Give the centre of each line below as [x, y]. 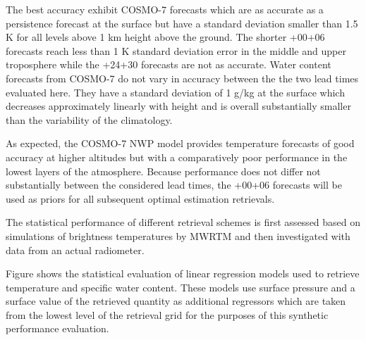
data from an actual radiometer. [75, 250]
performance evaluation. [57, 328]
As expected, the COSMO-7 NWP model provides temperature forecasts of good [180, 143]
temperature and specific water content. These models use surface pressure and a [181, 287]
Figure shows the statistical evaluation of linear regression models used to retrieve [183, 273]
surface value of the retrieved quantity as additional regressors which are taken [176, 301]
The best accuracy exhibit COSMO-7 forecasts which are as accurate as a [165, 9]
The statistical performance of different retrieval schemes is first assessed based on [183, 222]
